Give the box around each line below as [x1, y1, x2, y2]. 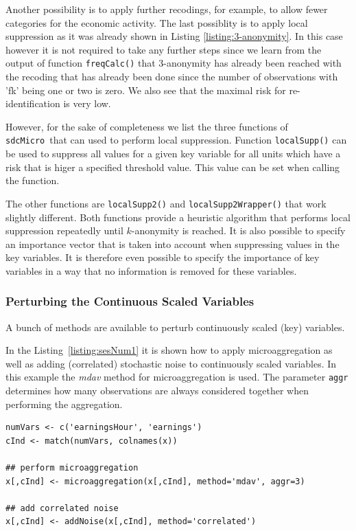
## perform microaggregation [5, 463, 139, 473]
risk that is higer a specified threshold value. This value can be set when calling [5, 159, 340, 174]
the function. [5, 173, 60, 188]
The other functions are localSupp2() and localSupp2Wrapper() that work [5, 196, 327, 210]
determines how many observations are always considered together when [5, 383, 309, 398]
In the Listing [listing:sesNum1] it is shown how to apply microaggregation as [5, 343, 333, 357]
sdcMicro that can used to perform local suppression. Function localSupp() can [5, 133, 347, 147]
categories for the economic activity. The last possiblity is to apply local [5, 15, 308, 30]
